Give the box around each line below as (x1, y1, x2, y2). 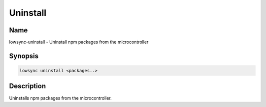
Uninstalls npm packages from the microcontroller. (9, 95, 112, 101)
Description (9, 82, 46, 90)
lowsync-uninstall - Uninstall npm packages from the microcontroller (9, 39, 149, 45)
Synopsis (9, 52, 39, 60)
